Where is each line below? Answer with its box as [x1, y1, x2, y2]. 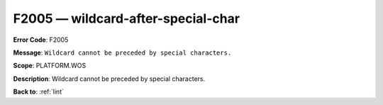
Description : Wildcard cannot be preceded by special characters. [13, 74, 206, 83]
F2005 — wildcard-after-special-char [13, 11, 240, 26]
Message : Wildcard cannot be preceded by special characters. [13, 48, 232, 57]
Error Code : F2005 [13, 35, 69, 44]
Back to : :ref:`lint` [13, 87, 64, 96]
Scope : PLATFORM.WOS [13, 61, 87, 70]
